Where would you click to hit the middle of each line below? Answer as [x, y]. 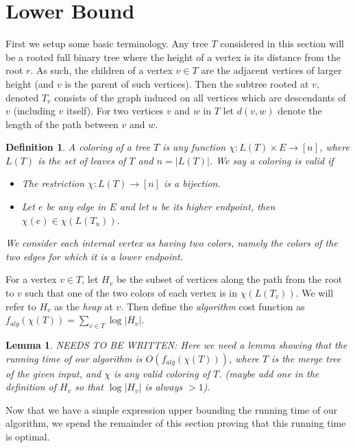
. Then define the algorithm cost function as [213, 306]
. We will [315, 293]
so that [89, 387]
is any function [194, 147]
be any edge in [76, 207]
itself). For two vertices [115, 111]
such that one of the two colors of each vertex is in [131, 293]
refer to [21, 306]
